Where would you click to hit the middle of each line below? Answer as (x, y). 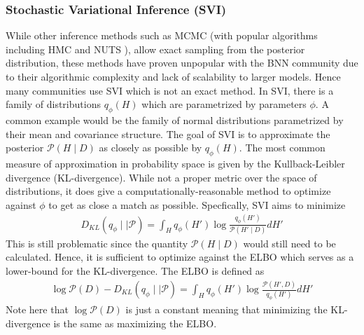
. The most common (282, 148)
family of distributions (53, 104)
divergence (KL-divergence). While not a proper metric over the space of (161, 177)
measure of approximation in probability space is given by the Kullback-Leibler (175, 163)
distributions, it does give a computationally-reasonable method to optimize (168, 191)
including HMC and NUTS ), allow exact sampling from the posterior (155, 49)
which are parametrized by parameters (224, 104)
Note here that (37, 309)
